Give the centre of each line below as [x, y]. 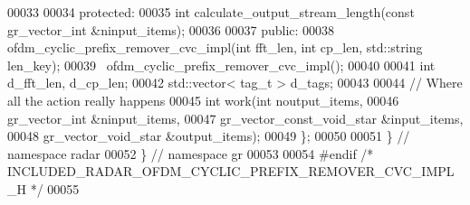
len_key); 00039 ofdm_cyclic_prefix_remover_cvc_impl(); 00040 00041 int [221, 65]
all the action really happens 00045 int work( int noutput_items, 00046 [203, 100]
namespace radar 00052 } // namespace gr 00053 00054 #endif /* [191, 153]
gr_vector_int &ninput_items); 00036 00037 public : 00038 [171, 29]
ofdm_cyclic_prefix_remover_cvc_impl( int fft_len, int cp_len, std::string [215, 47]
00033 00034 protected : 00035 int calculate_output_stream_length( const [211, 12]
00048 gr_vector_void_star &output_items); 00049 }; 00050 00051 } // [209, 136]
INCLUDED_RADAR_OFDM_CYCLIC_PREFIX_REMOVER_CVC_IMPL [231, 171]
